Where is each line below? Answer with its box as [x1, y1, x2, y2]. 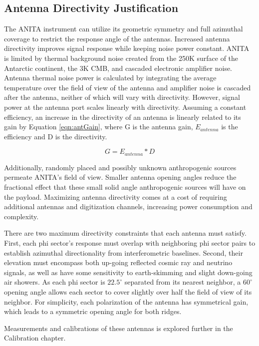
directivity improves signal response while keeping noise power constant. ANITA [4, 43, 250, 53]
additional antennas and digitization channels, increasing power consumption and [4, 201, 253, 212]
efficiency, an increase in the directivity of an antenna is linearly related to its [4, 111, 241, 122]
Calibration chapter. [4, 333, 66, 343]
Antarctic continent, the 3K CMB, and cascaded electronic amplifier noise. [4, 62, 233, 73]
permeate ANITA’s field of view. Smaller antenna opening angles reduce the [4, 172, 237, 182]
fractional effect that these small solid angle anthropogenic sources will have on [4, 181, 246, 192]
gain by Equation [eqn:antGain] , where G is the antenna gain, [4, 121, 193, 132]
